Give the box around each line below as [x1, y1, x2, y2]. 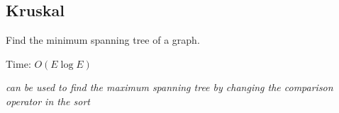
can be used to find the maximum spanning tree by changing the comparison [6, 80, 333, 95]
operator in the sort [6, 93, 90, 108]
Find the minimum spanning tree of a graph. [6, 32, 200, 47]
